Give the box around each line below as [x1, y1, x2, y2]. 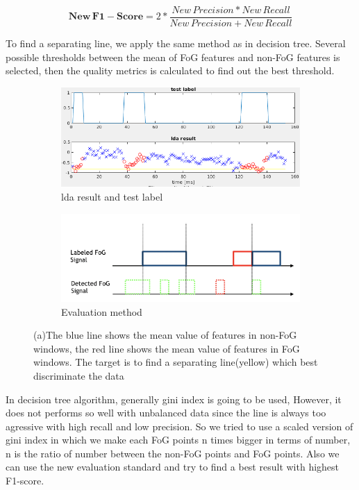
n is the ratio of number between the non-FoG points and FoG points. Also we [6, 446, 340, 460]
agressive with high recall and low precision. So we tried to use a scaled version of [6, 419, 353, 433]
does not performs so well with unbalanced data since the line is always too [6, 405, 326, 420]
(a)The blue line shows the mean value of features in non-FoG [33, 328, 297, 342]
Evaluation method [61, 304, 142, 319]
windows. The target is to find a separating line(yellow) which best [33, 355, 318, 369]
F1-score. [6, 473, 44, 488]
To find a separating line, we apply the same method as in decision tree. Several [6, 36, 346, 51]
